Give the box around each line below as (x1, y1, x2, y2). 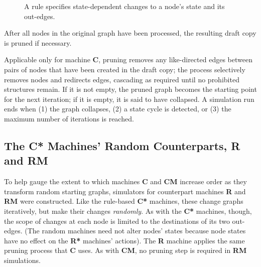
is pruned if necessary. (4, 37, 72, 48)
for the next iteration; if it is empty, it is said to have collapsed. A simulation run (4, 93, 254, 104)
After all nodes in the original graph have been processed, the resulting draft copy (4, 28, 256, 38)
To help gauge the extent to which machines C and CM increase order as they (4, 176, 247, 187)
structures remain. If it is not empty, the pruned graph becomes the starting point (4, 84, 257, 94)
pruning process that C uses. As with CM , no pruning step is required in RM (4, 245, 247, 255)
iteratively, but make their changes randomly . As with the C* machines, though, (4, 205, 252, 216)
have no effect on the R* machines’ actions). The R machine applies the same (4, 235, 245, 245)
